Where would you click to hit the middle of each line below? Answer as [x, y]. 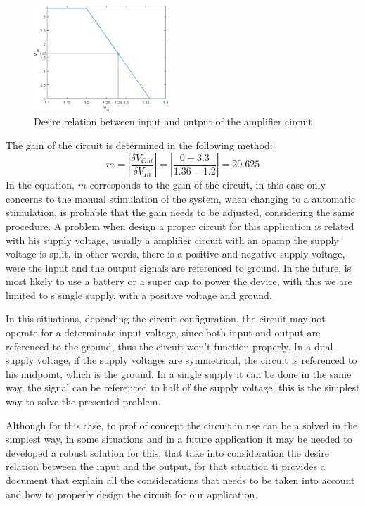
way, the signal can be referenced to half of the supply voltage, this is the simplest [183, 387]
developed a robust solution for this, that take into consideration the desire [167, 452]
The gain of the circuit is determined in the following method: [139, 145]
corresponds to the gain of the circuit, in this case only [207, 185]
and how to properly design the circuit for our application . [132, 494]
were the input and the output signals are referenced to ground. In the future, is [179, 267]
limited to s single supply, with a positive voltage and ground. [139, 295]
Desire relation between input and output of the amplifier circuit [173, 121]
